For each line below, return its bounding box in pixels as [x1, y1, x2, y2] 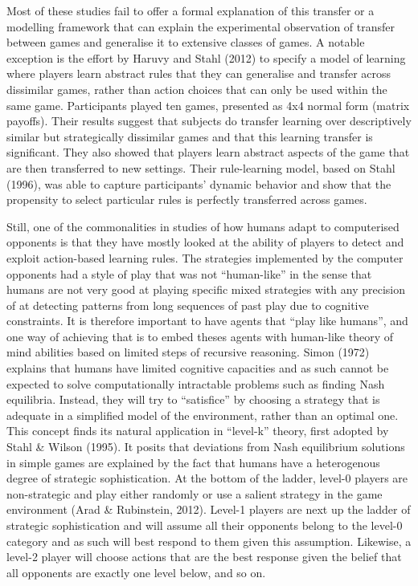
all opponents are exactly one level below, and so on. [6, 564, 266, 580]
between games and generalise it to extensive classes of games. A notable [6, 34, 365, 51]
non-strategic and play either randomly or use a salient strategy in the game [6, 485, 383, 502]
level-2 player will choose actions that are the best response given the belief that [6, 548, 402, 565]
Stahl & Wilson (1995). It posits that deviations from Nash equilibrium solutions [6, 438, 405, 455]
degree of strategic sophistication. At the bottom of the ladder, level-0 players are [6, 470, 408, 486]
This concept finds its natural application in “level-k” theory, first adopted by [6, 422, 389, 439]
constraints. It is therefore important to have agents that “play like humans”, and [6, 312, 408, 329]
